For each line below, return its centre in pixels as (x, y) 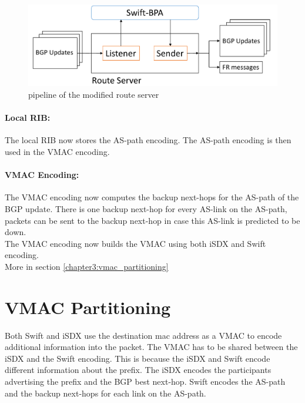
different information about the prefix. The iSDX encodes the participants (138, 370)
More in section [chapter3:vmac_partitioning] (87, 266)
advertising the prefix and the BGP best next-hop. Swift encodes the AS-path (145, 381)
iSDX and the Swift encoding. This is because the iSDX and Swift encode (138, 358)
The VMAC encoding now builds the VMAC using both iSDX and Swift (135, 243)
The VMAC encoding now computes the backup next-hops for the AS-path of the (152, 197)
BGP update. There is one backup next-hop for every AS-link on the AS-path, (146, 208)
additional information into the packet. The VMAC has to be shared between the (151, 347)
